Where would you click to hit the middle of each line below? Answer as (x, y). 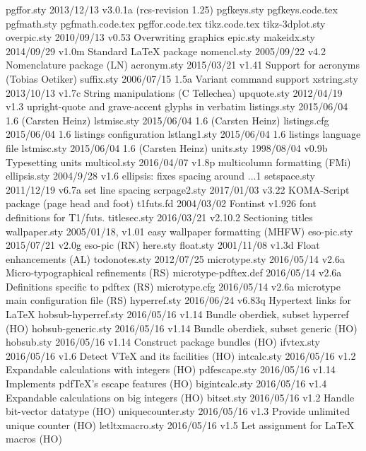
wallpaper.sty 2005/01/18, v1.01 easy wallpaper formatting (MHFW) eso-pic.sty (179, 231)
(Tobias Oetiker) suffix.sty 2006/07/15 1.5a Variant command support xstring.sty (182, 78)
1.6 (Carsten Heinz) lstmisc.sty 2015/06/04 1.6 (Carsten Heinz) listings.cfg (167, 120)
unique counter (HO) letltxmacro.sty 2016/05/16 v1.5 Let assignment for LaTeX (180, 424)
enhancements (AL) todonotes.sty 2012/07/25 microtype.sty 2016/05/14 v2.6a (176, 258)
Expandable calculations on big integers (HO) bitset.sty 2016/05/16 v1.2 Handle (180, 397)
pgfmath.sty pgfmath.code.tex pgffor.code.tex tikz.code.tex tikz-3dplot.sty (166, 23)
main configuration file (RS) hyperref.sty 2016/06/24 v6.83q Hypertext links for (179, 300)
